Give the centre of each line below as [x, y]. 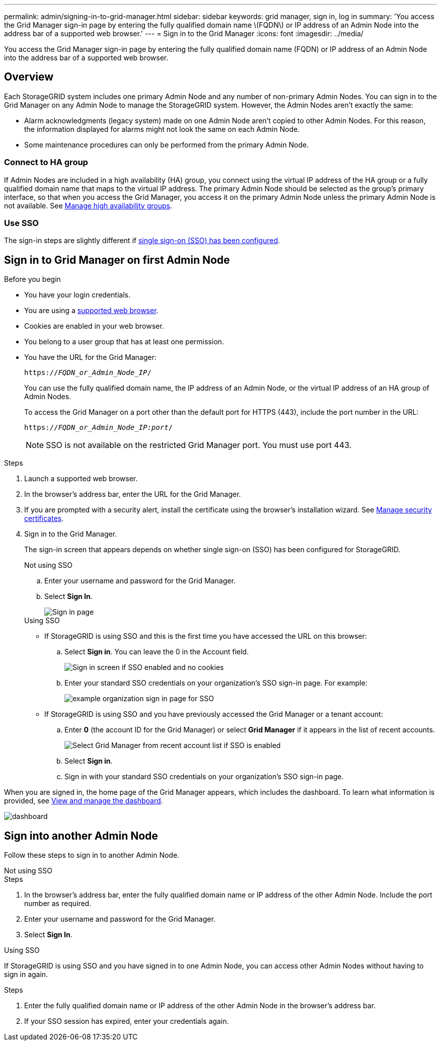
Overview [29, 77]
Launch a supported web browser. [81, 479]
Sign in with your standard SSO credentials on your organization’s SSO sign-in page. [204, 777]
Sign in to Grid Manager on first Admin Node [117, 260]
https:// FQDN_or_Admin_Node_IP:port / [99, 428]
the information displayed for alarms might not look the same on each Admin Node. [162, 129]
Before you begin [32, 279]
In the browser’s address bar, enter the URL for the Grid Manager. [133, 494]
